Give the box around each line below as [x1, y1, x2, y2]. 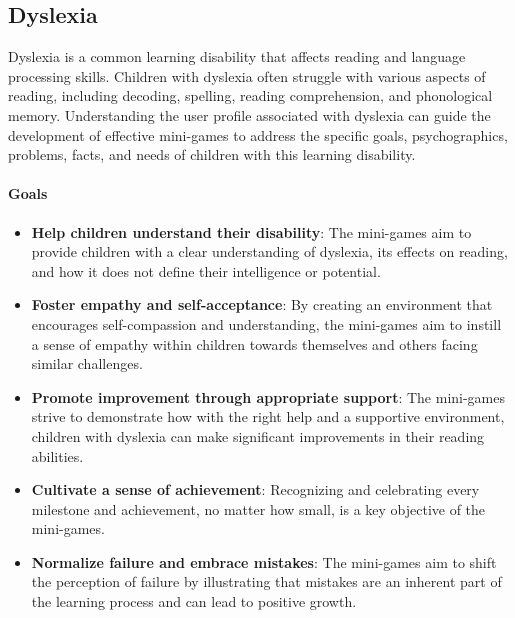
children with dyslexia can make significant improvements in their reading [31, 425, 485, 446]
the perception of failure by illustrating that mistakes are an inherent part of [31, 571, 502, 592]
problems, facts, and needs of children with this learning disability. [8, 144, 416, 165]
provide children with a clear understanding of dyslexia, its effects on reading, [31, 241, 508, 262]
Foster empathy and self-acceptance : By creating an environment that [31, 294, 493, 315]
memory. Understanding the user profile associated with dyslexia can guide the [8, 104, 491, 125]
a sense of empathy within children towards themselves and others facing [31, 333, 478, 354]
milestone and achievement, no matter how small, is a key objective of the [31, 498, 486, 519]
